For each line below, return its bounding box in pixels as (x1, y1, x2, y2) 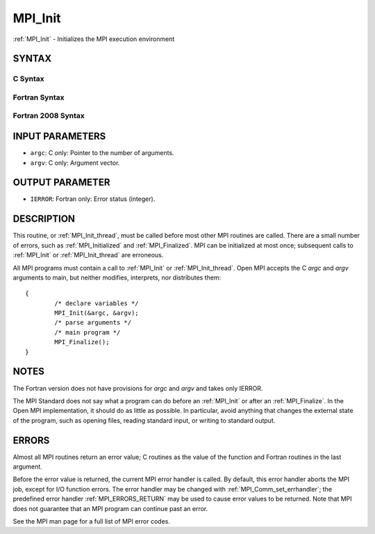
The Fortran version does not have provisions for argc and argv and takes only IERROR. (12, 384, 263, 392)
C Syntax (12, 74, 44, 83)
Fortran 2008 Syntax (12, 111, 85, 121)
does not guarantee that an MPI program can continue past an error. (12, 504, 208, 512)
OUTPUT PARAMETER (12, 177, 110, 188)
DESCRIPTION (12, 213, 76, 225)
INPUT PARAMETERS (12, 131, 106, 143)
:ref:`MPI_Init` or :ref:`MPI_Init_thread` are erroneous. (12, 251, 164, 259)
